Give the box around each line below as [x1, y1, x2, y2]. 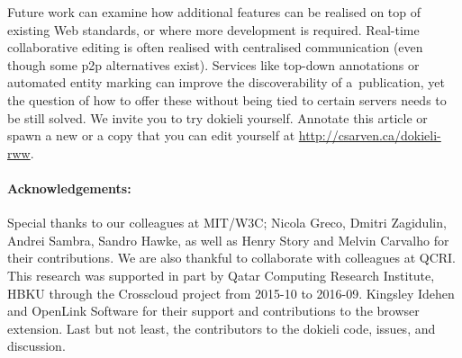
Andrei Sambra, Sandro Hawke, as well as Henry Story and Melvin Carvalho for [7, 230, 449, 249]
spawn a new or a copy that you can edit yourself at [7, 126, 295, 145]
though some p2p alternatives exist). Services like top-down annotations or [7, 55, 420, 74]
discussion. [7, 336, 66, 355]
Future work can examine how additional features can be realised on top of [7, 3, 421, 21]
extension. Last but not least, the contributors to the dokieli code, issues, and [7, 318, 436, 337]
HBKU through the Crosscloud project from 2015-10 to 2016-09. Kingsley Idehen [7, 283, 455, 302]
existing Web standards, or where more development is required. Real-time [7, 20, 420, 39]
